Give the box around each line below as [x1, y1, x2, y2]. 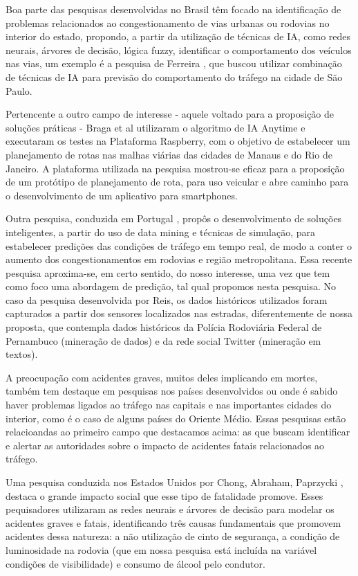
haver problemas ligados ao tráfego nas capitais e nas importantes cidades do [6, 397, 332, 412]
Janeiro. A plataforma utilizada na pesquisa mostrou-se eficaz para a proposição [6, 161, 345, 175]
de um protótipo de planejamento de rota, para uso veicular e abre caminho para [6, 174, 349, 189]
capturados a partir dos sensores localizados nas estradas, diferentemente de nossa [6, 306, 352, 321]
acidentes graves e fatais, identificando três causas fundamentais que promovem [6, 515, 341, 530]
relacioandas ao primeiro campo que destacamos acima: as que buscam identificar [6, 424, 350, 439]
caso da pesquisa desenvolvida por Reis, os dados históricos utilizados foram [6, 292, 328, 307]
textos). [6, 347, 38, 361]
